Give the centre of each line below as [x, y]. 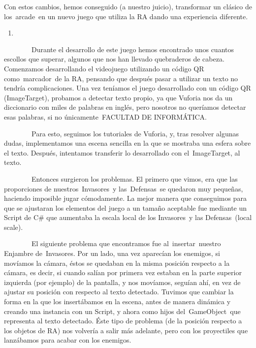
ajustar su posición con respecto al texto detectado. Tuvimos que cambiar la [119, 292]
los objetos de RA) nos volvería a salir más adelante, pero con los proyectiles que [126, 330]
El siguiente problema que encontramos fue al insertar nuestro [126, 243]
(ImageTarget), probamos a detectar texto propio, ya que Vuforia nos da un [118, 97]
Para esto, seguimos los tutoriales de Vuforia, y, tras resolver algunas [135, 133]
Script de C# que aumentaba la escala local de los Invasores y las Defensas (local [128, 217]
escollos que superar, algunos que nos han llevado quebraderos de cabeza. [114, 59]
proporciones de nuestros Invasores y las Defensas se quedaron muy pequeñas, [124, 188]
